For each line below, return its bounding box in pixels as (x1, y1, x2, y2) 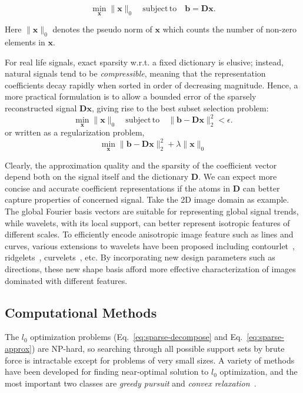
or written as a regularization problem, (5, 126, 145, 138)
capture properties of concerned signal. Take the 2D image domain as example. (5, 193, 289, 206)
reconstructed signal (5, 101, 77, 114)
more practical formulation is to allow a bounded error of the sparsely (5, 90, 257, 103)
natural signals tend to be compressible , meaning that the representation (5, 67, 266, 80)
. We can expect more (198, 170, 277, 183)
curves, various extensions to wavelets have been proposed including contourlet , (5, 239, 295, 252)
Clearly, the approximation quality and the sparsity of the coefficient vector (5, 158, 277, 171)
